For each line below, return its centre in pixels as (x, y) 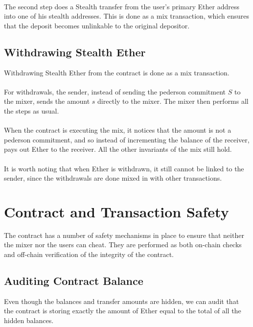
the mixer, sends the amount (47, 101)
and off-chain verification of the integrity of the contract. (89, 254)
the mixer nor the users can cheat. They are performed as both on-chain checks (123, 245)
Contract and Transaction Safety (116, 211)
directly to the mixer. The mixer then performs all (173, 101)
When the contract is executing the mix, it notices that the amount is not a (118, 130)
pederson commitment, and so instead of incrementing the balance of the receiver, (127, 139)
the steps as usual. (32, 110)
